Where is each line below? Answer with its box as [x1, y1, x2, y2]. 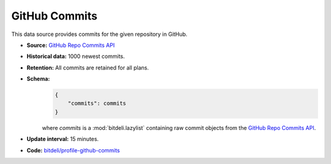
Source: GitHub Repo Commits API [26, 41, 115, 49]
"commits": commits [67, 100, 127, 107]
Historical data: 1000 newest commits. [26, 52, 125, 60]
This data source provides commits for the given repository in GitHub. [11, 30, 188, 38]
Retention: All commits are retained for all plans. [26, 64, 150, 71]
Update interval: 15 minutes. [26, 135, 99, 143]
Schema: [26, 75, 50, 82]
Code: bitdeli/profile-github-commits [26, 146, 120, 154]
